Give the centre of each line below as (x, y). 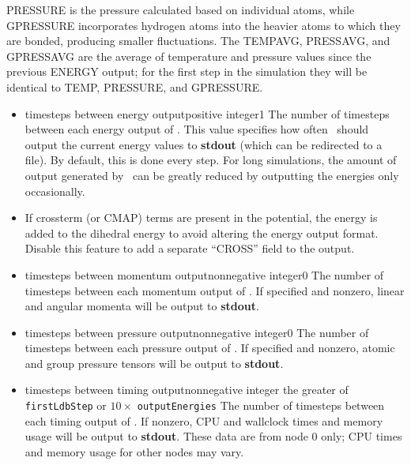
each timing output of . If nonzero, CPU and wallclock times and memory (204, 420)
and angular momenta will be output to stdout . (142, 306)
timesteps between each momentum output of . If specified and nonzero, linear (215, 290)
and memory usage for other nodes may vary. (134, 451)
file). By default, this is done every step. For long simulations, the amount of (211, 160)
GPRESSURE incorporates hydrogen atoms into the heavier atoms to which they (204, 25)
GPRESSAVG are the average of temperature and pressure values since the (189, 56)
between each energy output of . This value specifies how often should (197, 129)
